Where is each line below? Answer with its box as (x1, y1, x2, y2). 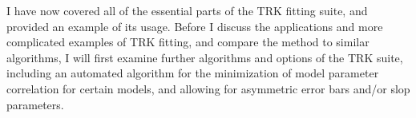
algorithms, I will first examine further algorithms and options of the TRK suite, (6, 49, 403, 65)
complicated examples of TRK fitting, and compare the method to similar (6, 33, 370, 50)
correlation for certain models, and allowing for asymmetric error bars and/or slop (6, 80, 410, 96)
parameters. (6, 96, 64, 112)
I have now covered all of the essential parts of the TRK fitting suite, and (6, 2, 368, 18)
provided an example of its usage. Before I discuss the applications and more (6, 18, 383, 34)
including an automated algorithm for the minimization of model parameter (6, 65, 379, 81)
